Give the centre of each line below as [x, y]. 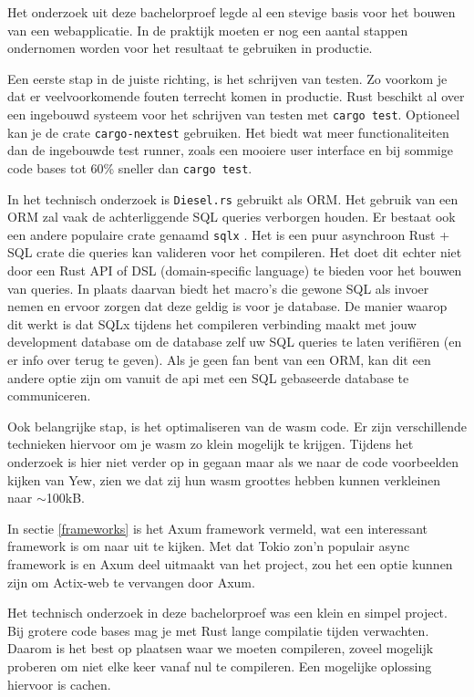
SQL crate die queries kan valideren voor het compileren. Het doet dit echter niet [235, 252]
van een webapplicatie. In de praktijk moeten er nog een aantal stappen [208, 30]
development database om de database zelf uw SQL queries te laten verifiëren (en [235, 342]
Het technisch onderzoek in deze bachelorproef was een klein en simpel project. [227, 613]
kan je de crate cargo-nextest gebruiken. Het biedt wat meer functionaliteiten [228, 132]
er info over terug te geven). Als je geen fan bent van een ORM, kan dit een [219, 359]
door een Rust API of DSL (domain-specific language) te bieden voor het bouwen [235, 270]
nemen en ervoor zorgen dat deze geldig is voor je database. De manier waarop [227, 306]
